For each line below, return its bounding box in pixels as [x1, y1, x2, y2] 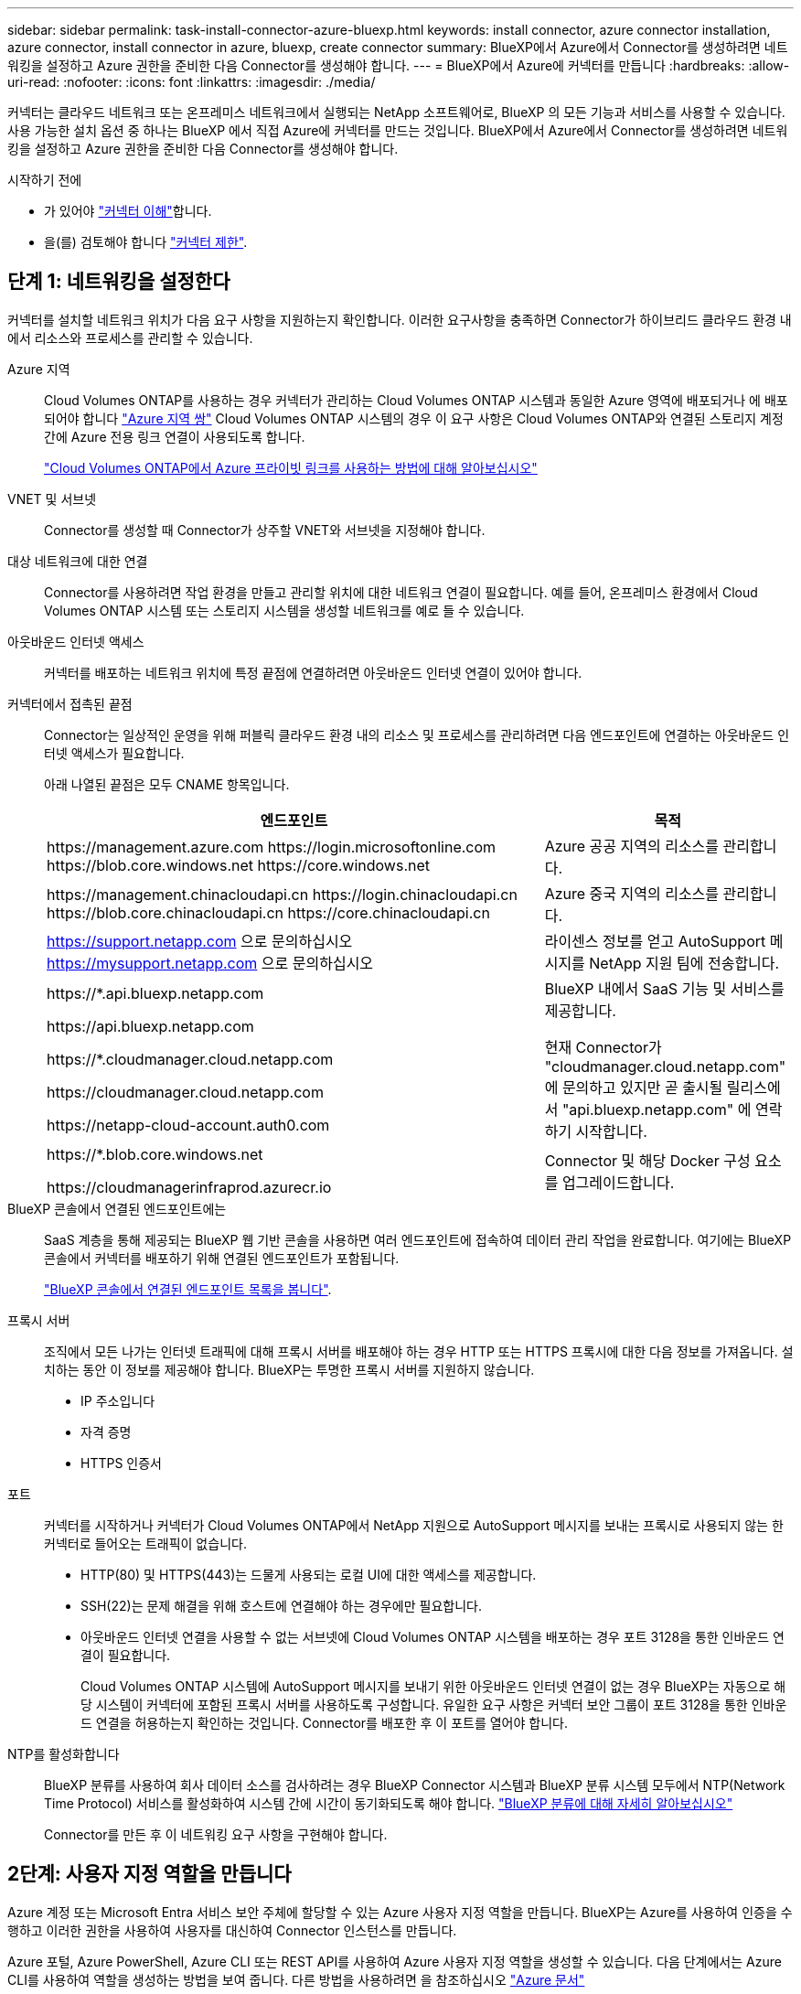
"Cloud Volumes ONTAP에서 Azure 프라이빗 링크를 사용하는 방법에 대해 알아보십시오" [44, 459, 538, 476]
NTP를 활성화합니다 [7, 1745, 120, 1762]
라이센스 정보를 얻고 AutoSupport [544, 931, 766, 950]
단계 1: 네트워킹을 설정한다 [7, 270, 230, 294]
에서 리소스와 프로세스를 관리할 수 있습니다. [7, 329, 253, 346]
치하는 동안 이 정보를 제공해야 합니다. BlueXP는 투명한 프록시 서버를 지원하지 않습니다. [44, 1361, 535, 1378]
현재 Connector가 [544, 1037, 662, 1056]
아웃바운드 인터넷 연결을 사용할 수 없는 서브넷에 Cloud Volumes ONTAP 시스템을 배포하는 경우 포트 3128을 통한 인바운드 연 [80, 1628, 785, 1645]
